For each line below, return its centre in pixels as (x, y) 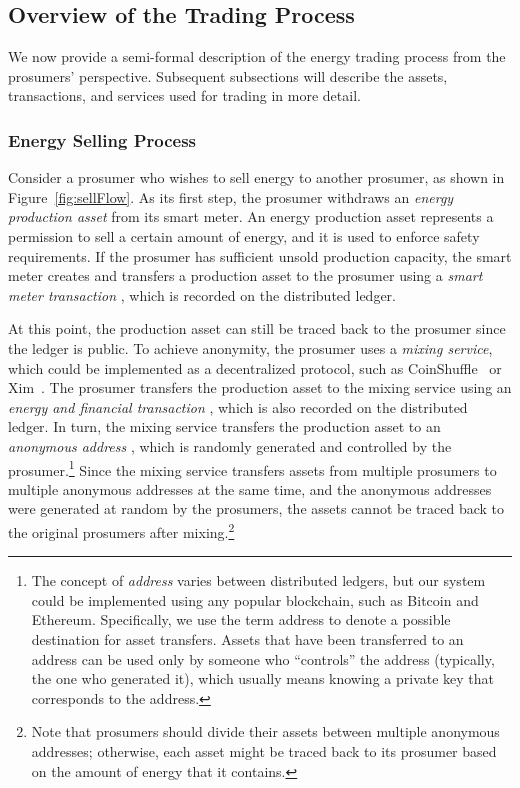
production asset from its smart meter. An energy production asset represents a (251, 216)
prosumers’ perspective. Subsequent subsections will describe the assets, (228, 75)
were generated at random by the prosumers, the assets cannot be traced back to (256, 508)
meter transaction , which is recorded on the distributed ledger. (202, 294)
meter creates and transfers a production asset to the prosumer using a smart (245, 275)
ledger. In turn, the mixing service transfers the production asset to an (224, 426)
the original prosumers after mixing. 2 (121, 530)
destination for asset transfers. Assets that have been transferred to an (247, 638)
